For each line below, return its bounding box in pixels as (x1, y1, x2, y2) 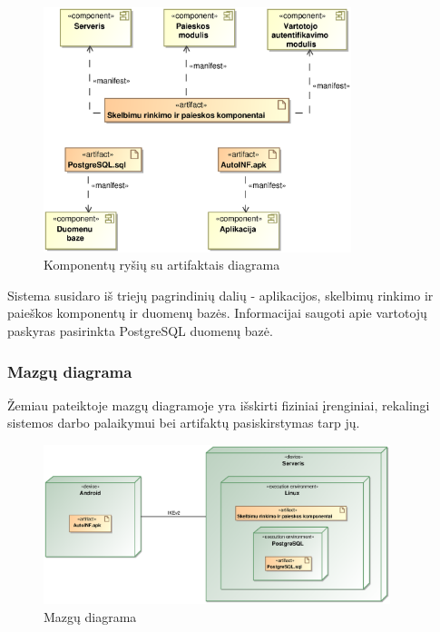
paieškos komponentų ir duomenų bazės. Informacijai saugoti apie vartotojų (7, 303, 427, 322)
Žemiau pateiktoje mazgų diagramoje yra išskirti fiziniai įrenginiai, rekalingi (7, 395, 430, 414)
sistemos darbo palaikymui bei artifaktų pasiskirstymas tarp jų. (7, 413, 360, 432)
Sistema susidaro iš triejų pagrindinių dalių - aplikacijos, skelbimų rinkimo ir (7, 285, 434, 304)
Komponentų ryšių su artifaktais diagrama (44, 255, 280, 274)
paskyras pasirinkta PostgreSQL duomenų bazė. (7, 321, 273, 340)
